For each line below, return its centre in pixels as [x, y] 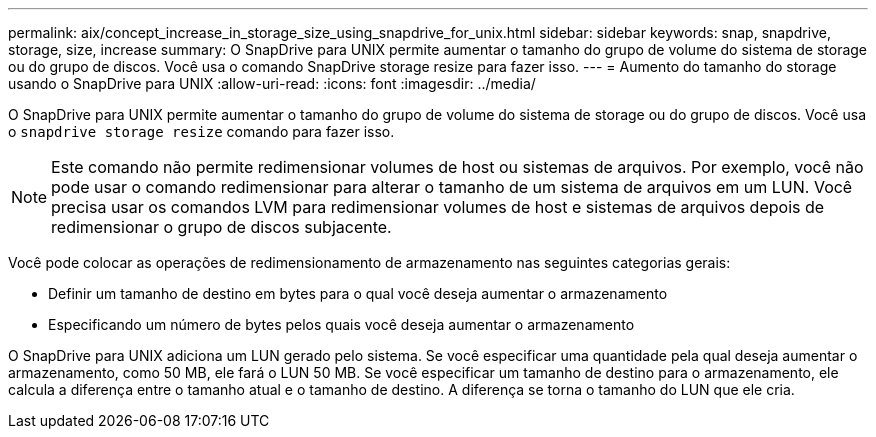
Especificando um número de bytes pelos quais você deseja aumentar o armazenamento [341, 324]
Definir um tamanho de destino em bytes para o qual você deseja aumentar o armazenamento [358, 293]
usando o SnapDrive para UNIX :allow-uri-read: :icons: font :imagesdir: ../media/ [272, 83]
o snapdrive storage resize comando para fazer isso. [201, 131]
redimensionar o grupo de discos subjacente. [221, 227]
